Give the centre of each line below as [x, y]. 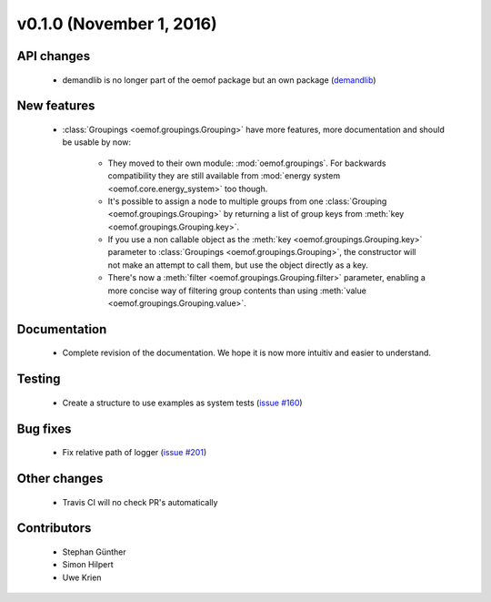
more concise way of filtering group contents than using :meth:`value [237, 291]
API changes [54, 56]
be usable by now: [97, 142]
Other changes [60, 479]
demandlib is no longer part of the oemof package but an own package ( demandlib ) [219, 80]
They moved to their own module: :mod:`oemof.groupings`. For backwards [247, 163]
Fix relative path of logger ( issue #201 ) [135, 453]
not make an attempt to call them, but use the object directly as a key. [238, 265]
